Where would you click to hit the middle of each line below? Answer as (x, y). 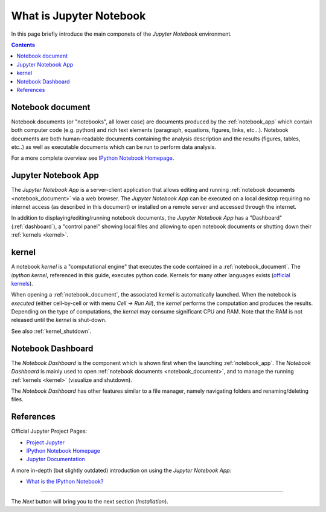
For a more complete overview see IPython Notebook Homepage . (93, 158)
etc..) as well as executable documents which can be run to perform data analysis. (114, 147)
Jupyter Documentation (56, 459)
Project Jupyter (45, 442)
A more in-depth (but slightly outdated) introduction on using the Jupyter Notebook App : (121, 470)
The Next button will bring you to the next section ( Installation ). (90, 501)
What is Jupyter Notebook (78, 16)
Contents (23, 45)
